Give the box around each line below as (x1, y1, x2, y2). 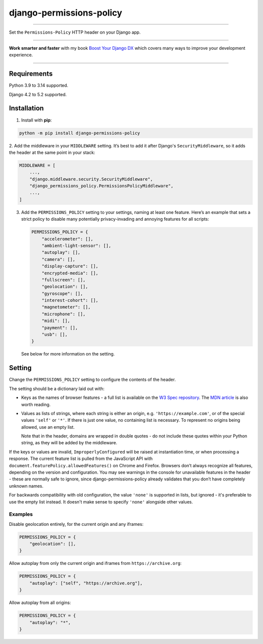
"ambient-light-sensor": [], (41, 243, 112, 249)
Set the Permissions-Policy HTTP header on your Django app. (9, 29, 141, 35)
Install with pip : (21, 117, 52, 123)
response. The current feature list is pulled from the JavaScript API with (9, 456, 153, 461)
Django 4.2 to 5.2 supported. (9, 91, 67, 97)
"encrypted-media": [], (41, 270, 98, 276)
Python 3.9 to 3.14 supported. (9, 83, 68, 88)
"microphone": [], (41, 311, 86, 317)
